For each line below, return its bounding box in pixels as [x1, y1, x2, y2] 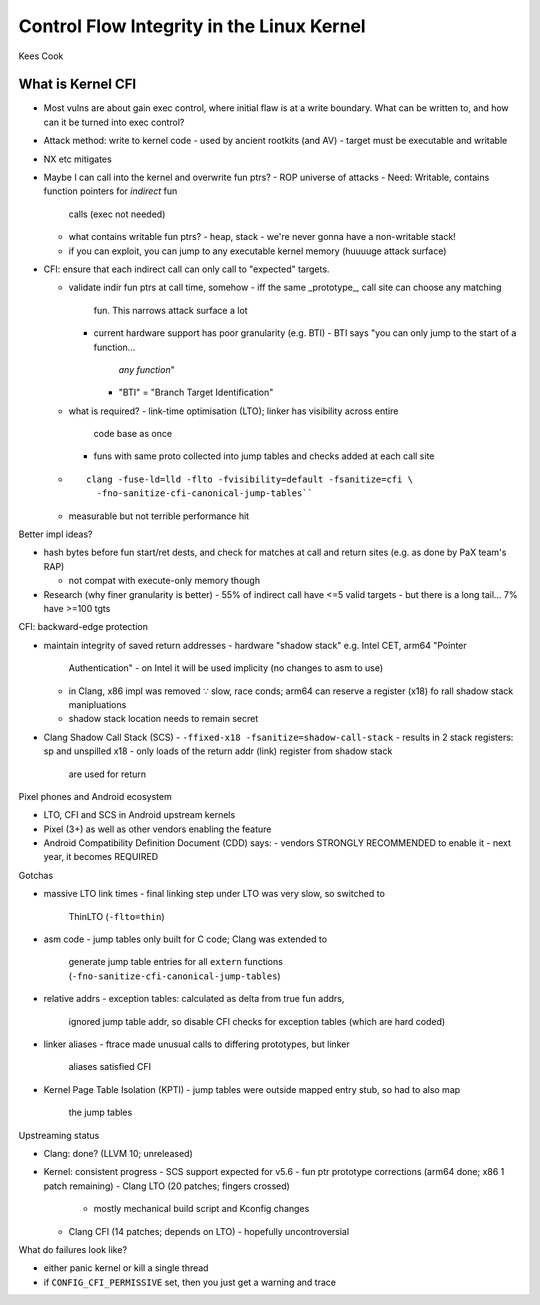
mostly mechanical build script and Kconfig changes [93, 1203, 310, 1215]
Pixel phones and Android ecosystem [18, 790, 172, 802]
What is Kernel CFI [18, 76, 137, 93]
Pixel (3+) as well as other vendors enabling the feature [43, 823, 272, 835]
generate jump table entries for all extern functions [68, 956, 284, 968]
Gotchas [18, 869, 54, 881]
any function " [118, 363, 175, 375]
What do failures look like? [18, 1243, 128, 1255]
